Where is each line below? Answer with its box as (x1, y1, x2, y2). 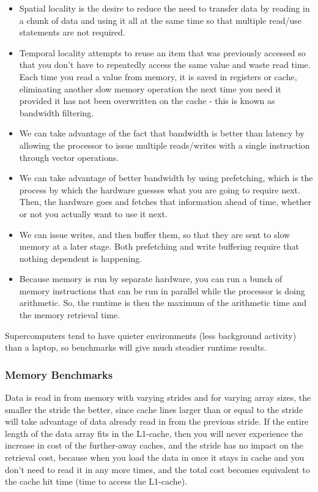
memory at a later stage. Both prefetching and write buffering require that (19, 240, 299, 253)
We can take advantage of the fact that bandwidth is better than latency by (19, 127, 305, 140)
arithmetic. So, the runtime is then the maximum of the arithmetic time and (19, 296, 306, 309)
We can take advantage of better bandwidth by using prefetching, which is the (19, 171, 313, 184)
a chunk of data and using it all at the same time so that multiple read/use (19, 13, 301, 26)
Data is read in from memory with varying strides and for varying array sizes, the (5, 391, 311, 404)
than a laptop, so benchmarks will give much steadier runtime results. (5, 341, 267, 354)
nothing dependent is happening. (19, 252, 142, 264)
